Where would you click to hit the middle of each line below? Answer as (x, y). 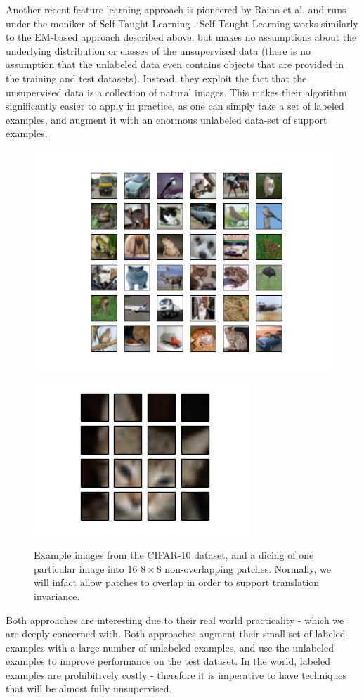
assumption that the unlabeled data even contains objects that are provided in (175, 64)
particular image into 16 (86, 568)
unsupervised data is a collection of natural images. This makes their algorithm (176, 92)
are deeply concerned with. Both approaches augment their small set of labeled (176, 634)
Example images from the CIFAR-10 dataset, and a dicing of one (174, 555)
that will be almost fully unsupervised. (89, 688)
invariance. (57, 596)
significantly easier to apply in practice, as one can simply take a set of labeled (175, 106)
